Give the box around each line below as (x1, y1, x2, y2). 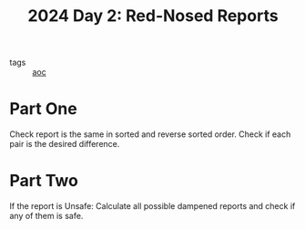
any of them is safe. (9, 211, 84, 222)
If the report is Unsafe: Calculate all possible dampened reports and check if (9, 201, 296, 212)
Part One (9, 99, 77, 120)
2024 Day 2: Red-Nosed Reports (26, 5, 280, 26)
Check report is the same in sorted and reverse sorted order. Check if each (9, 129, 291, 140)
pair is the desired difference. (9, 139, 120, 150)
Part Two (9, 171, 79, 192)
